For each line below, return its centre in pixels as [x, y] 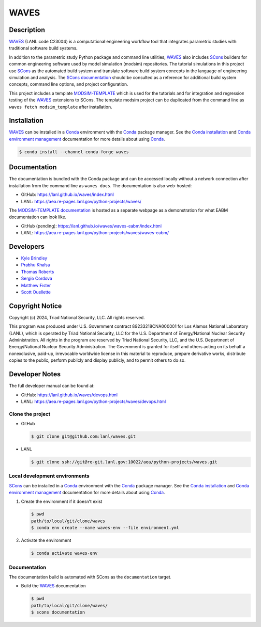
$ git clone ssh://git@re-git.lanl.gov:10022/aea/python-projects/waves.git [124, 462]
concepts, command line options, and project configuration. [68, 84]
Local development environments [49, 476]
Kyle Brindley [34, 258]
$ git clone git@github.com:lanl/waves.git [84, 437]
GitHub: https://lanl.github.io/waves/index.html [67, 194]
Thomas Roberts [37, 272]
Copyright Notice [36, 306]
